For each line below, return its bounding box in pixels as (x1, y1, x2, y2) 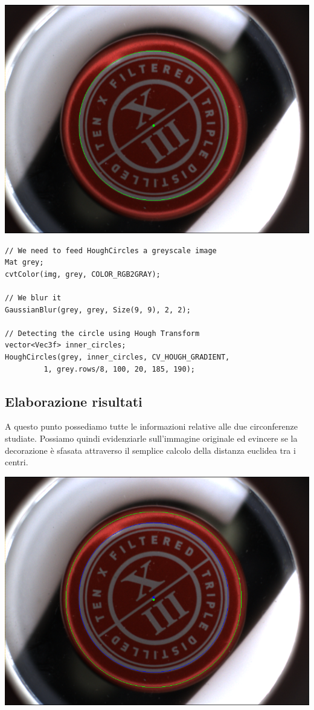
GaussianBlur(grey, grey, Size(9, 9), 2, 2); (5, 305, 191, 314)
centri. (5, 456, 28, 468)
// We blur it (5, 293, 62, 302)
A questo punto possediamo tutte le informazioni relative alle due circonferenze (5, 420, 298, 433)
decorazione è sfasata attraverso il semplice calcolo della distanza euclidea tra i (5, 444, 296, 456)
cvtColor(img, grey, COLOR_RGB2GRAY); (5, 269, 161, 279)
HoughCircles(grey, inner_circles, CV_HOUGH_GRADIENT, (5, 352, 230, 361)
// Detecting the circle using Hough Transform (5, 329, 200, 338)
